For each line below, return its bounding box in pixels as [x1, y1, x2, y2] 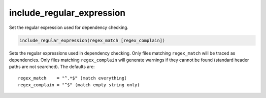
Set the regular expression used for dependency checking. [9, 24, 129, 30]
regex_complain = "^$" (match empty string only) [18, 82, 140, 88]
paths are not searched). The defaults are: [9, 64, 95, 70]
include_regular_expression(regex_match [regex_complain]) [19, 37, 165, 43]
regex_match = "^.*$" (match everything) [18, 75, 128, 81]
